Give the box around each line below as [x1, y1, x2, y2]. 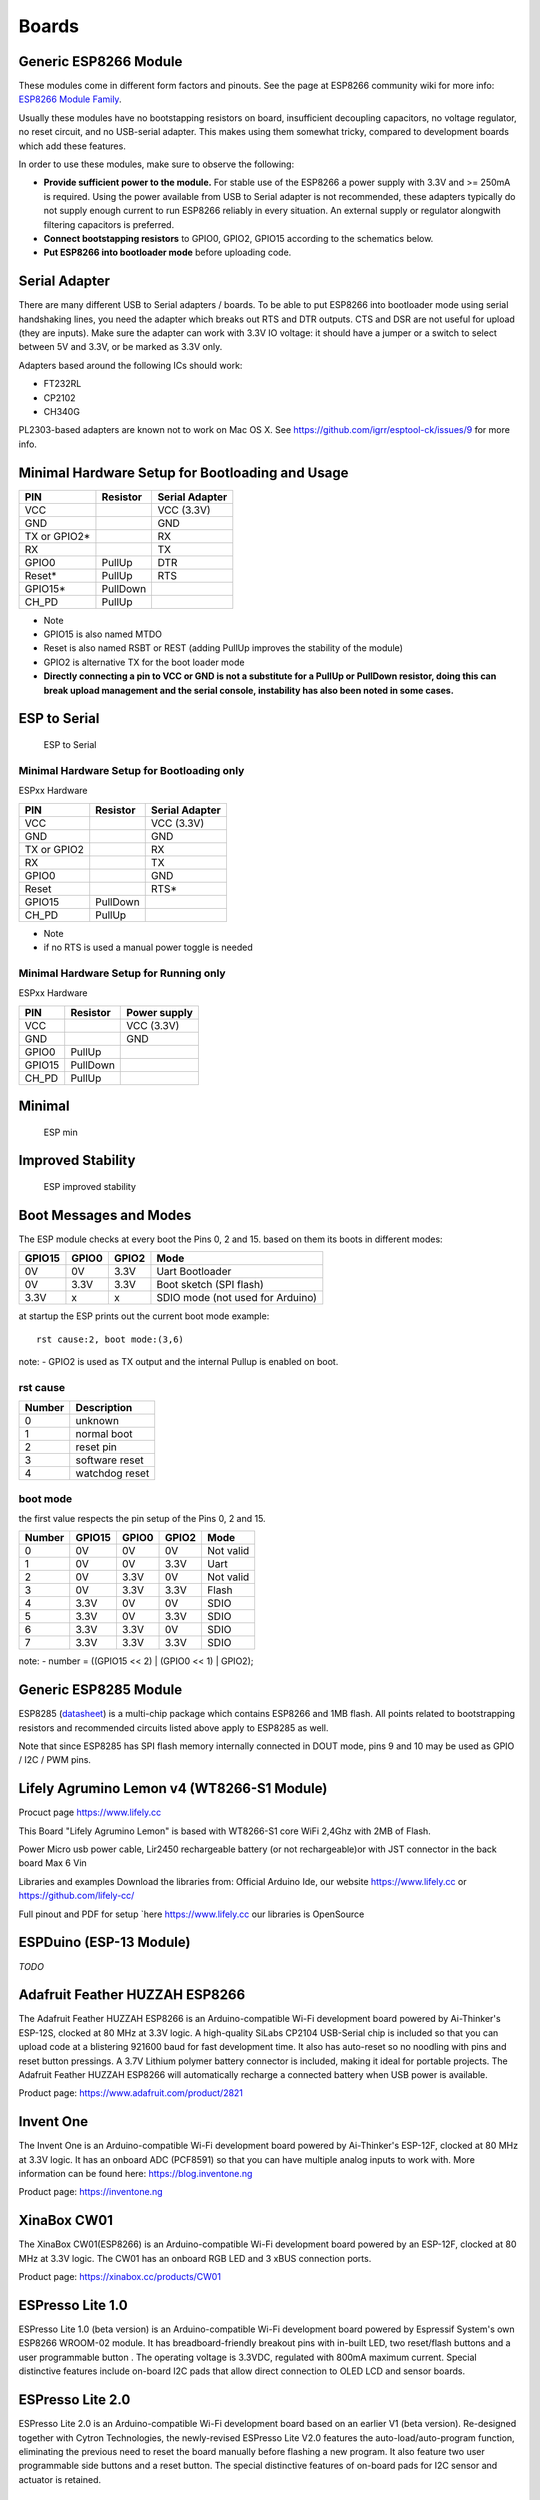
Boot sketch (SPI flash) [156, 1278, 264, 1292]
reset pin [75, 1440, 117, 1454]
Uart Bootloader [156, 1265, 232, 1279]
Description [75, 1401, 133, 1415]
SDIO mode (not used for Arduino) [156, 1291, 317, 1305]
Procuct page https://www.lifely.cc [18, 1806, 162, 1819]
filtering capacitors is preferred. [43, 218, 175, 230]
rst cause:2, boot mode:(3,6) [36, 1333, 185, 1345]
